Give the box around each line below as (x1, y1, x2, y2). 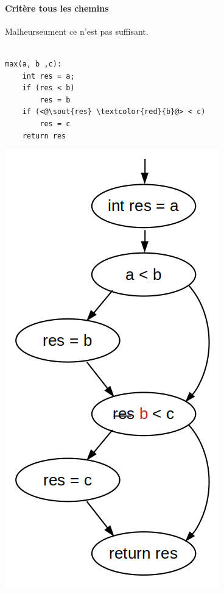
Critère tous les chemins (5, 1, 109, 14)
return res (22, 131, 66, 140)
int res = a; (22, 71, 75, 81)
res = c (40, 119, 71, 128)
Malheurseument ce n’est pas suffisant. (5, 24, 149, 37)
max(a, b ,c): (5, 59, 62, 68)
